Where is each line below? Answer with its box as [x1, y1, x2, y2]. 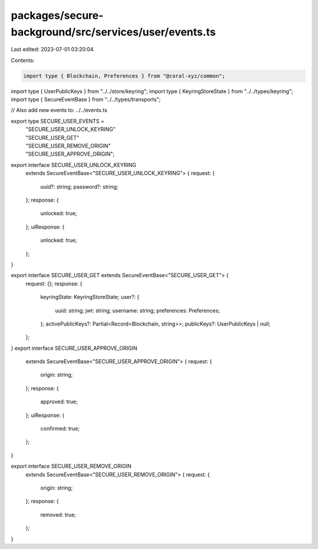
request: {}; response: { [25, 280, 82, 287]
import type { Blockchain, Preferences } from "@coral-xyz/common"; [23, 73, 226, 79]
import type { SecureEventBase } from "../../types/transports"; [11, 96, 161, 103]
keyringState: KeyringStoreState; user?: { [40, 294, 140, 301]
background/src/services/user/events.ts [11, 25, 216, 38]
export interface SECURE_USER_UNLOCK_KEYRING [11, 161, 137, 168]
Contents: [11, 57, 35, 64]
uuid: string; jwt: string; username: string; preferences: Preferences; [55, 307, 220, 314]
